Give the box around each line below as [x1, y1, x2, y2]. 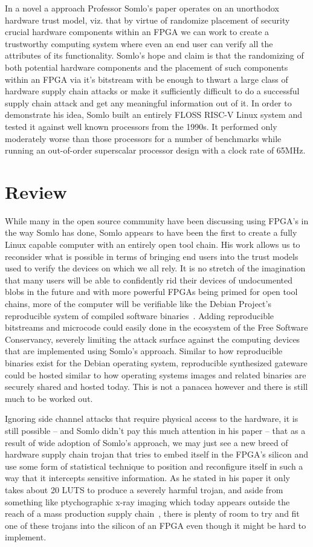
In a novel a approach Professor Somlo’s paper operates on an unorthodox [5, 2, 279, 14]
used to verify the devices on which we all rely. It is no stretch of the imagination [5, 262, 306, 274]
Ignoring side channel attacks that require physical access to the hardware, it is [5, 412, 298, 425]
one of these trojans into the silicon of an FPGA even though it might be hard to [5, 519, 306, 531]
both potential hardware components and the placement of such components [5, 60, 288, 73]
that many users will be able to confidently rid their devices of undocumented [5, 273, 292, 286]
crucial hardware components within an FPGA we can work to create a [5, 25, 269, 38]
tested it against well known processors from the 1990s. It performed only [5, 120, 277, 132]
